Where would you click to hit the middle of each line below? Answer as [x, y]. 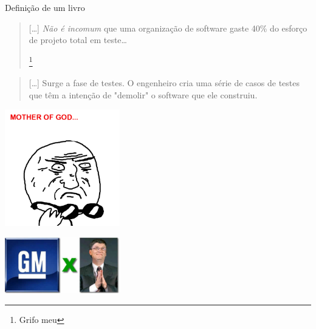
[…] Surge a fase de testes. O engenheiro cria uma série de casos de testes [164, 83]
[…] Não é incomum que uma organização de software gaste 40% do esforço [168, 28]
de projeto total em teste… [78, 40]
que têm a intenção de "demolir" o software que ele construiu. [143, 94]
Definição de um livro [45, 7]
